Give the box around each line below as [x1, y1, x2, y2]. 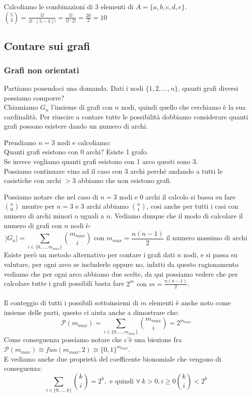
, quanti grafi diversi [178, 83, 238, 93]
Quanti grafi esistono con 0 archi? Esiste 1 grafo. [4, 147, 149, 157]
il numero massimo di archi [166, 235, 248, 242]
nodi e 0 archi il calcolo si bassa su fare [119, 191, 236, 201]
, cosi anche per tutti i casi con [146, 201, 238, 211]
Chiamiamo [4, 102, 38, 112]
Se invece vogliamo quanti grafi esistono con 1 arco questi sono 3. [4, 156, 198, 166]
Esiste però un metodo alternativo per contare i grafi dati [4, 249, 175, 260]
